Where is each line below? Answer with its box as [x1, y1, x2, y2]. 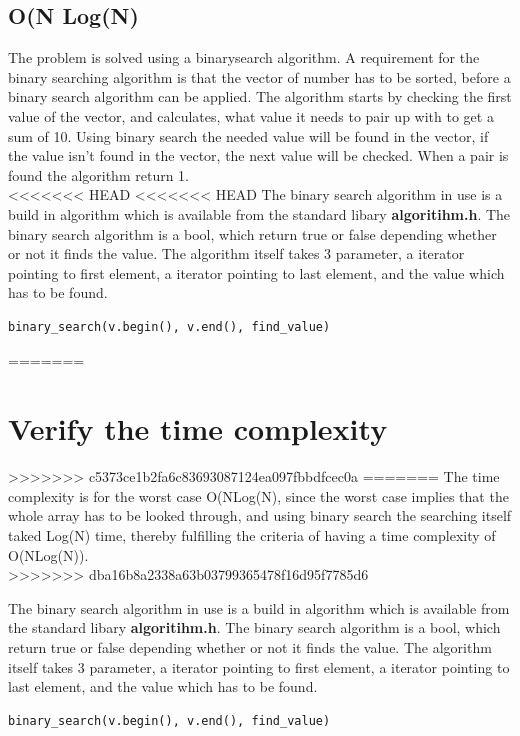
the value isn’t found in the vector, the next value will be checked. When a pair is [8, 145, 509, 166]
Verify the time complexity [8, 408, 388, 449]
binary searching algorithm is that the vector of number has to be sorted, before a [8, 66, 511, 87]
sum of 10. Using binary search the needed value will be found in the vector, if [8, 125, 489, 146]
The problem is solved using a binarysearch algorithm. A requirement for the [8, 47, 480, 68]
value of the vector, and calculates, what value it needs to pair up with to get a [8, 105, 494, 126]
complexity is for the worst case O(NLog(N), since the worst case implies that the [8, 485, 509, 506]
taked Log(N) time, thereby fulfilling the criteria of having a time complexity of [8, 525, 496, 546]
